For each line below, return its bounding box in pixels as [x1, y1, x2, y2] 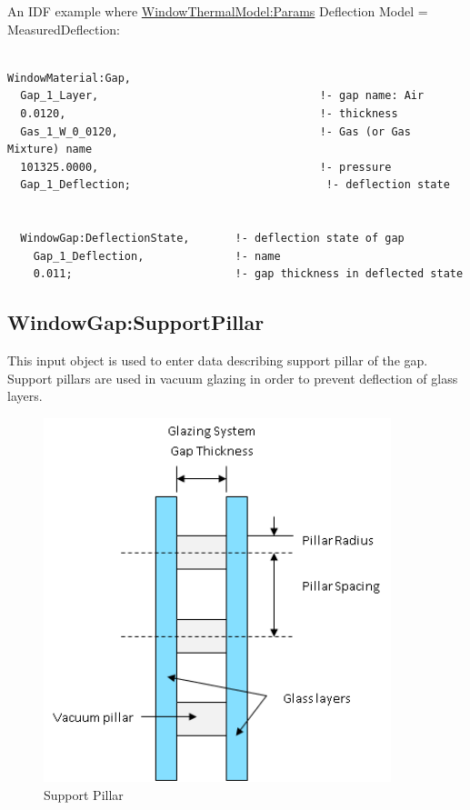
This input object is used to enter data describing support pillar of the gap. [7, 351, 428, 370]
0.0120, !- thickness [20, 106, 398, 120]
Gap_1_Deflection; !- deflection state [20, 178, 450, 192]
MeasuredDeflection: [7, 19, 120, 38]
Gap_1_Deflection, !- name [33, 249, 281, 263]
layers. [7, 386, 43, 405]
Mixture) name [7, 143, 93, 156]
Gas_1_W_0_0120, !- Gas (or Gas [20, 125, 411, 138]
